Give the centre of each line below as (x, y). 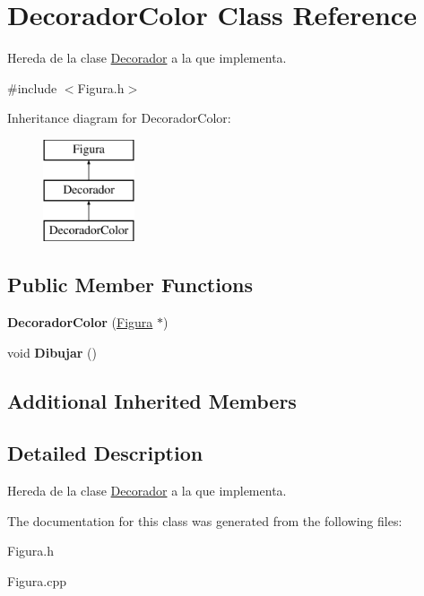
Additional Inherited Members (152, 400)
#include (32, 87)
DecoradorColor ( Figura (80, 322)
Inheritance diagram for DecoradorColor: (119, 118)
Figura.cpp (37, 581)
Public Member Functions (130, 285)
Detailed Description (105, 453)
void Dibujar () (52, 352)
